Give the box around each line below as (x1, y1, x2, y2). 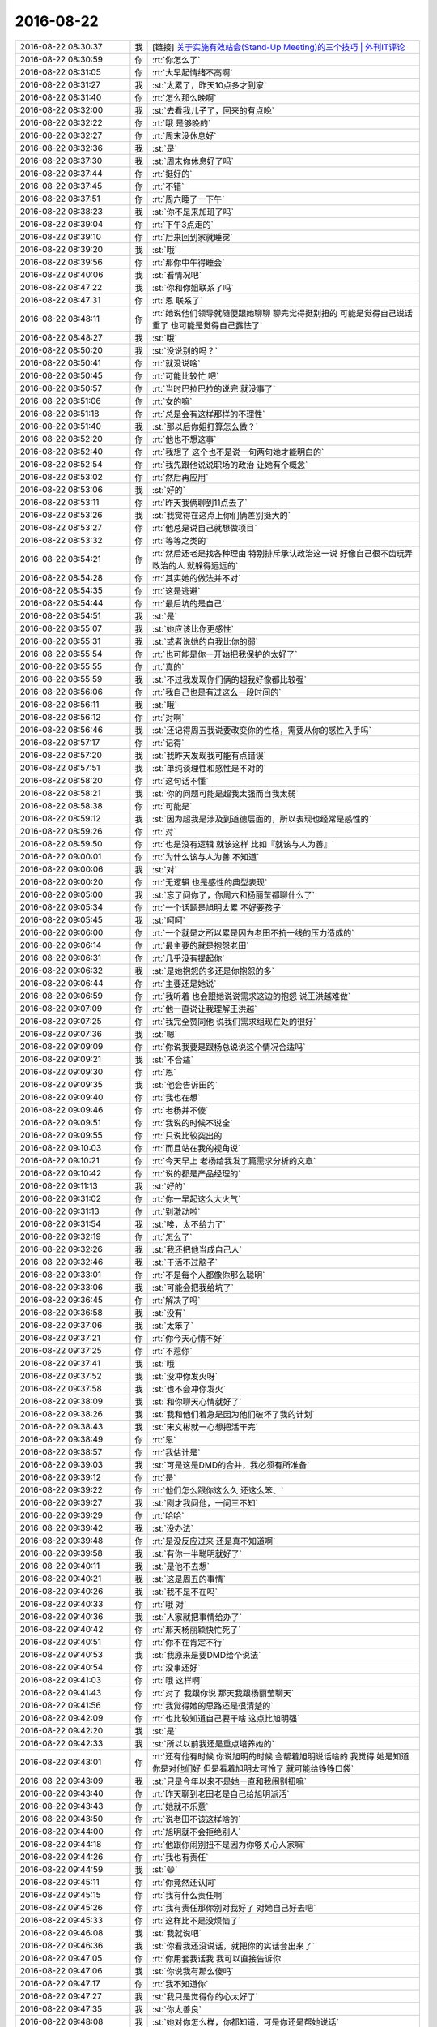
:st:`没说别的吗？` (151, 345, 218, 356)
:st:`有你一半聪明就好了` (151, 1548, 243, 1559)
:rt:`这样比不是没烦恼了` (151, 1914, 241, 1926)
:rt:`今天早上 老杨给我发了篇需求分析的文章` (151, 1155, 316, 1167)
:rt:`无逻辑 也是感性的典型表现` (151, 876, 268, 888)
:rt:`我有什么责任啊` (151, 1889, 225, 1901)
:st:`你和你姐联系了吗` (151, 282, 235, 294)
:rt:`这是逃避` (151, 585, 201, 596)
